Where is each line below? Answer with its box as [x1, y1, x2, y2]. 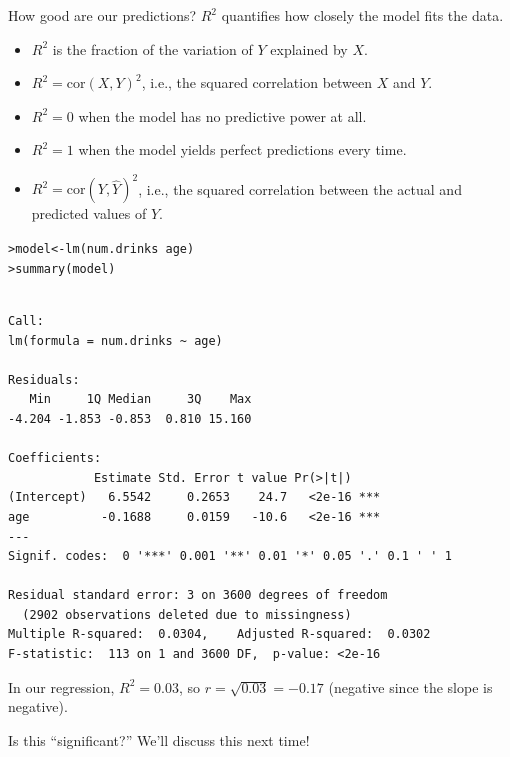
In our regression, [8, 676, 115, 697]
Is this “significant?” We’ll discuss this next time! [8, 729, 310, 750]
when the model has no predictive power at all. [78, 105, 367, 126]
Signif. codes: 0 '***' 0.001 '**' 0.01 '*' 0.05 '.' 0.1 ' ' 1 [8, 549, 452, 564]
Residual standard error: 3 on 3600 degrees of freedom [8, 588, 388, 603]
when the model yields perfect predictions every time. [78, 139, 407, 160]
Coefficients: [8, 451, 102, 466]
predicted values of [31, 203, 147, 224]
